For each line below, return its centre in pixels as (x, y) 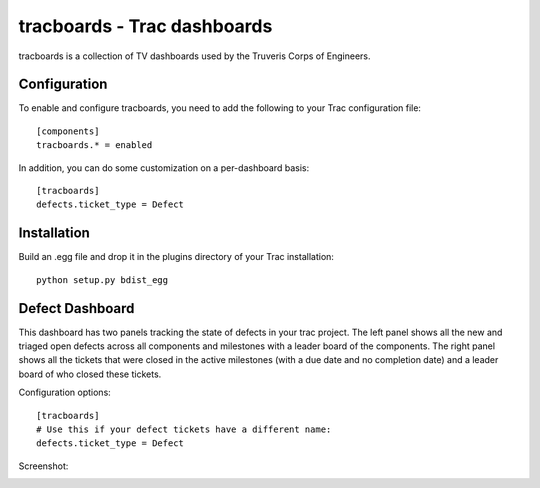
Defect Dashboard (76, 308)
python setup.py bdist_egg (102, 279)
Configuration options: (65, 392)
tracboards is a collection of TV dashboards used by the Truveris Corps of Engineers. (194, 56)
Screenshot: (43, 466)
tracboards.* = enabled (94, 145)
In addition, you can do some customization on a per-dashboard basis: (164, 167)
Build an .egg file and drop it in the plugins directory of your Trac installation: (176, 257)
